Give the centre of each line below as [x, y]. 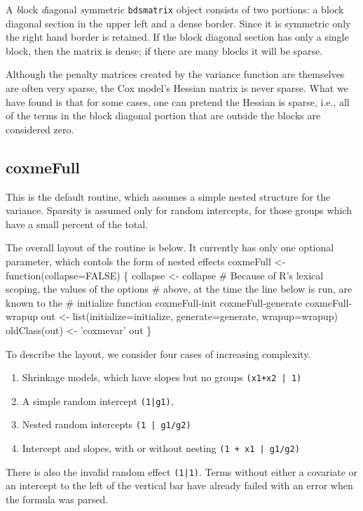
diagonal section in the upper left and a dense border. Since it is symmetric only [178, 23]
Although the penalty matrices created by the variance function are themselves [175, 74]
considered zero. [40, 129]
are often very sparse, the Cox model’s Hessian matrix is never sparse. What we [177, 88]
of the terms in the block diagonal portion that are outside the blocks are [163, 115]
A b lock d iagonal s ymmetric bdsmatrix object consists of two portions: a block [175, 9]
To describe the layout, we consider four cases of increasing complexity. [158, 353]
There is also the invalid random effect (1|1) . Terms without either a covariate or [182, 471]
